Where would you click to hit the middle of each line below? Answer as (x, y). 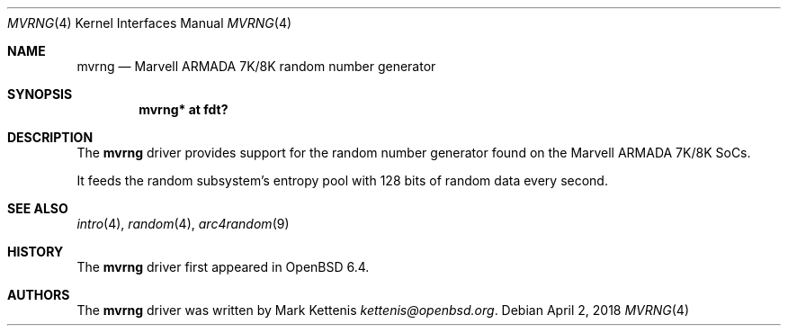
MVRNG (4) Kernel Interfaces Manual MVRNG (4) (150, 23)
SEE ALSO (38, 208)
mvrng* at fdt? (184, 109)
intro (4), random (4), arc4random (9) (183, 224)
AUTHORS (39, 295)
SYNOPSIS (40, 94)
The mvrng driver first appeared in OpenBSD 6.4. (223, 267)
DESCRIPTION (50, 137)
